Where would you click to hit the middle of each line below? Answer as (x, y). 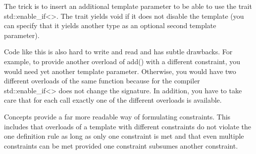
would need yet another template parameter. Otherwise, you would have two (120, 71)
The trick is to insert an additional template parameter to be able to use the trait (128, 6)
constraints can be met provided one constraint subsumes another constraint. (121, 145)
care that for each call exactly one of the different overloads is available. (113, 100)
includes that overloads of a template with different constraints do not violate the (128, 126)
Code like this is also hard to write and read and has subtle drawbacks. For (118, 52)
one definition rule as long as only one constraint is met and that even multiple (124, 136)
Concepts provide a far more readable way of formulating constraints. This (117, 116)
